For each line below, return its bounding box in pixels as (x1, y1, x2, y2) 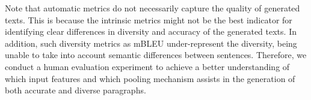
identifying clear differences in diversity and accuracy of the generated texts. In (5, 25, 297, 38)
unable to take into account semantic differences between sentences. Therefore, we (5, 49, 307, 61)
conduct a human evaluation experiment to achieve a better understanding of (5, 60, 290, 72)
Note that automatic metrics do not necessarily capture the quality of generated (5, 2, 300, 14)
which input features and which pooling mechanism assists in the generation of (5, 72, 295, 84)
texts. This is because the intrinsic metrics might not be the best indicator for (5, 13, 292, 26)
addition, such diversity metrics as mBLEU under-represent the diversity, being (5, 37, 297, 49)
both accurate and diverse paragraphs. (5, 84, 146, 96)
